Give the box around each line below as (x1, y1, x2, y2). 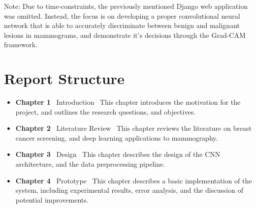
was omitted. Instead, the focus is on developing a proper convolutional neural (4, 10, 240, 21)
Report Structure (4, 68, 125, 89)
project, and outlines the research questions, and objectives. (15, 106, 196, 117)
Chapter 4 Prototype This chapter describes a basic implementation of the (15, 175, 252, 185)
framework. (4, 39, 38, 50)
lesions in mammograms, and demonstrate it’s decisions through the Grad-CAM (4, 30, 246, 40)
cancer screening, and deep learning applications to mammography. (15, 132, 218, 143)
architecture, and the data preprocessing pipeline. (15, 159, 165, 169)
